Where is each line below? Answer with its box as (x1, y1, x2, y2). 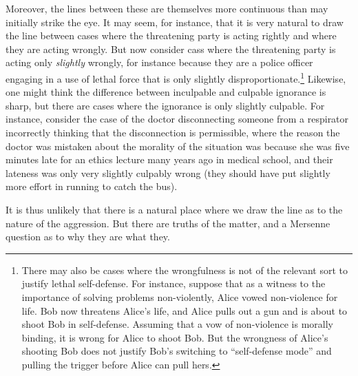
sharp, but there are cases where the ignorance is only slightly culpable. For (6, 98, 325, 112)
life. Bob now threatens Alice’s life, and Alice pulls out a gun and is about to (21, 303, 348, 317)
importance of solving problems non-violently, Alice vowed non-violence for (21, 289, 338, 304)
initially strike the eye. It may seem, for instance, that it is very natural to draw (6, 14, 344, 29)
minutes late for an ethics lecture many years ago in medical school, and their (6, 152, 333, 167)
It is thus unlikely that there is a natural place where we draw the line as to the (6, 202, 343, 216)
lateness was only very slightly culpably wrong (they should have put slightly (6, 165, 330, 180)
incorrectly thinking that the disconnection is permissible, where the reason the (6, 125, 340, 139)
